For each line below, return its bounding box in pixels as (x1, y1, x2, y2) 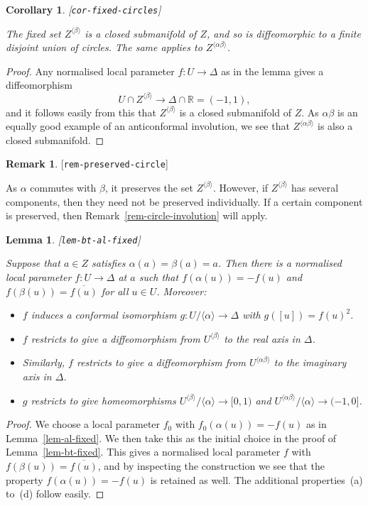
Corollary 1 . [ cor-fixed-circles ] (6, 2, 161, 16)
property (6, 472, 43, 487)
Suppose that (6, 255, 60, 270)
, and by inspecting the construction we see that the (97, 458, 325, 473)
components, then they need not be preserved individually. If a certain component (6, 194, 363, 209)
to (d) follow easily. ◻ (6, 486, 104, 501)
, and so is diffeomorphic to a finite (206, 26, 361, 40)
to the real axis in (224, 331, 301, 346)
